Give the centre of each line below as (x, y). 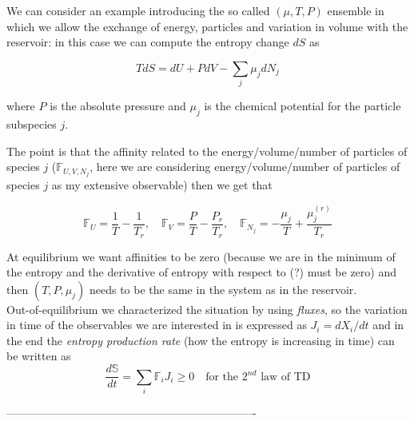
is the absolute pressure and (118, 106)
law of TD (286, 377)
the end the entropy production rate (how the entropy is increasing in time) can (201, 340)
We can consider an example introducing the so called (138, 10)
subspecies (32, 123)
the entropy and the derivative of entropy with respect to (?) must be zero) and (201, 272)
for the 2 (227, 377)
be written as (39, 356)
